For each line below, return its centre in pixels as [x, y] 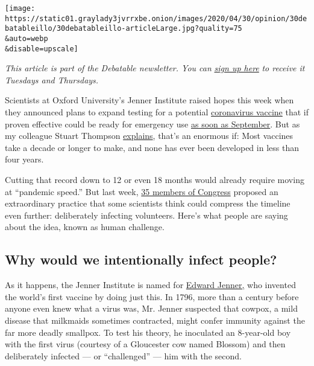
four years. [24, 159]
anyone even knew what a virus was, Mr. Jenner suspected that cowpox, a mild [151, 308]
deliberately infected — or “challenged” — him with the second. [123, 355]
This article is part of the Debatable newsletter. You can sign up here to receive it [155, 68]
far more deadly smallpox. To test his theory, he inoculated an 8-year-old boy [148, 332]
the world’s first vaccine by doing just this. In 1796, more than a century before [152, 296]
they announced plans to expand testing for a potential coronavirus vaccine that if [157, 112]
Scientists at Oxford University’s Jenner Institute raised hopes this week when [149, 100]
